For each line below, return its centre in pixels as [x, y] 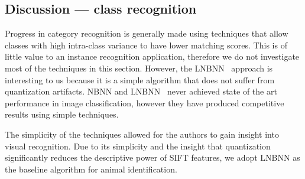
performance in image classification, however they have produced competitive [145, 102]
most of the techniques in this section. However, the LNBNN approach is [139, 68]
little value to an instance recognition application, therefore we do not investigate [152, 56]
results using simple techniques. [62, 114]
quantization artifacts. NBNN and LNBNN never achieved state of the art [141, 91]
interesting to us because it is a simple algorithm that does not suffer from [140, 79]
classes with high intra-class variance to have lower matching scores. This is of [146, 45]
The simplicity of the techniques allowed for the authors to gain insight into [142, 134]
